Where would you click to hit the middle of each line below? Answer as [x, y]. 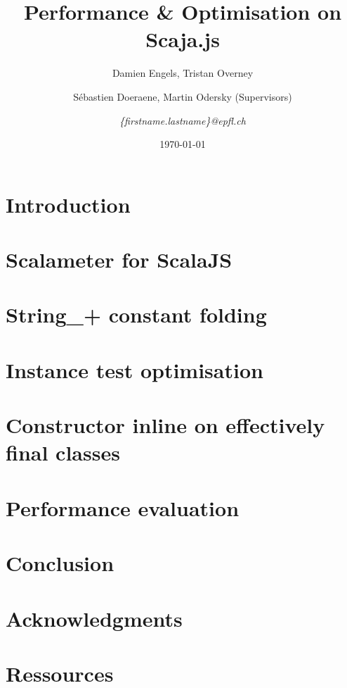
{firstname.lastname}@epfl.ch [183, 120]
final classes [63, 452]
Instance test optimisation [135, 369]
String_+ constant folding [136, 314]
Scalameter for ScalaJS [119, 259]
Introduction [68, 204]
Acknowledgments [94, 618]
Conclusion [60, 563]
